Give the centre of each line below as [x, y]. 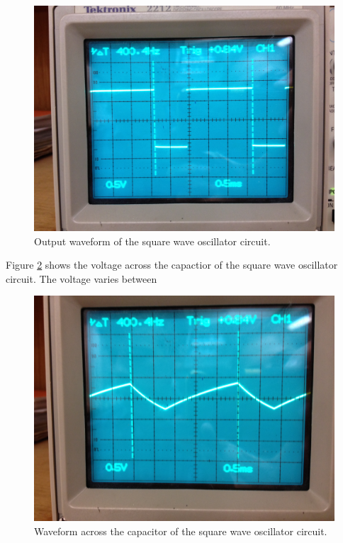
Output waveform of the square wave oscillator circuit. [152, 241]
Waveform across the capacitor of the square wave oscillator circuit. [181, 531]
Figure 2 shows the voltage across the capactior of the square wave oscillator [172, 265]
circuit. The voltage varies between [81, 278]
